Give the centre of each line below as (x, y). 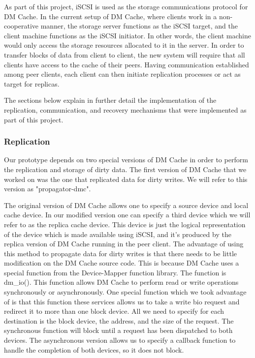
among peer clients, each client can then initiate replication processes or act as (122, 74)
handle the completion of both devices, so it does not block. (94, 349)
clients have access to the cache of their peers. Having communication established (127, 64)
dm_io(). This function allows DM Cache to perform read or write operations (121, 282)
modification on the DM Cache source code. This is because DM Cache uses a (122, 263)
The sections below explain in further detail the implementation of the (110, 100)
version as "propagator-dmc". (48, 189)
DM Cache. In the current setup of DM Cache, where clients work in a (111, 16)
